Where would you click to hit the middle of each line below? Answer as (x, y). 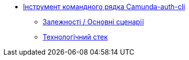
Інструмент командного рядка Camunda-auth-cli (104, 7)
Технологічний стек (75, 37)
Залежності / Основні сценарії (93, 22)
